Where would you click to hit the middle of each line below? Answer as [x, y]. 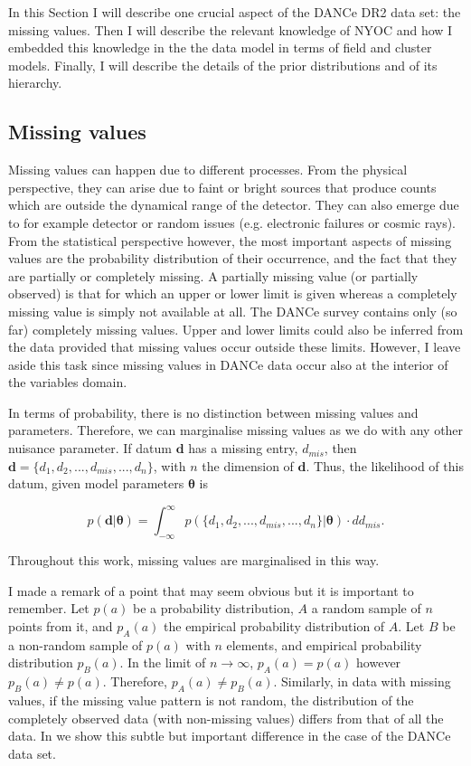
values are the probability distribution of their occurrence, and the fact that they [233, 258]
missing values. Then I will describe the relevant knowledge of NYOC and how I [231, 29]
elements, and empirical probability [324, 644]
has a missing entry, [243, 448]
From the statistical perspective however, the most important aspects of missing [230, 240]
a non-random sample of [75, 644]
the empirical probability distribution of [274, 625]
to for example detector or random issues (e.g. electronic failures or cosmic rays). [232, 222]
